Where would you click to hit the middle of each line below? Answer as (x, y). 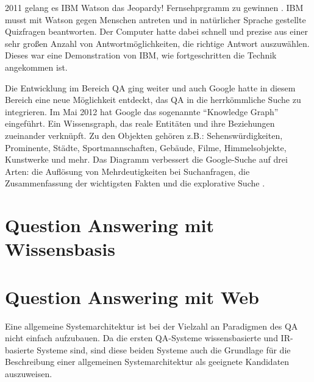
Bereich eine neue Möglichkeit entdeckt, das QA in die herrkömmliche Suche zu (153, 100)
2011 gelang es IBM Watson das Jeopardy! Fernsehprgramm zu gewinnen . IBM (154, 7)
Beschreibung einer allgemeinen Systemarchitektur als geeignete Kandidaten (147, 362)
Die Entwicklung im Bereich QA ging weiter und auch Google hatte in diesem (150, 87)
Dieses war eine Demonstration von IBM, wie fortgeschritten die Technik (141, 55)
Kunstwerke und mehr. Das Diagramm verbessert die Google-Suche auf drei (146, 159)
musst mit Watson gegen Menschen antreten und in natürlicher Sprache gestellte (155, 19)
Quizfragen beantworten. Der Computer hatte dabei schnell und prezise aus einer (156, 31)
